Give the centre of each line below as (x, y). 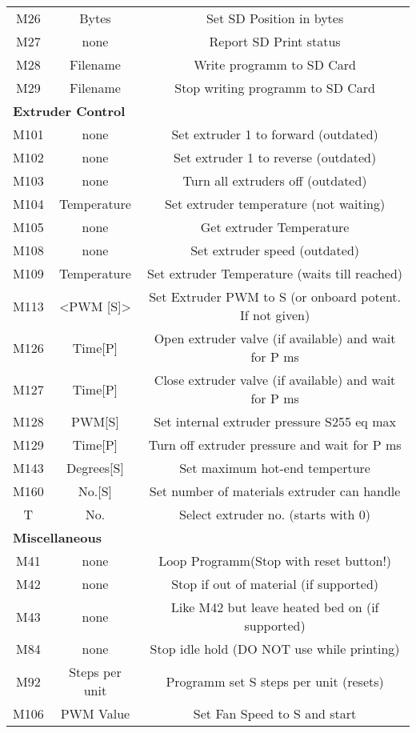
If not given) (275, 315)
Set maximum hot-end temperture (275, 468)
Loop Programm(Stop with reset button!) (275, 561)
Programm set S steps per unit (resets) (275, 681)
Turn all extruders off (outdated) (275, 180)
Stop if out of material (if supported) (275, 584)
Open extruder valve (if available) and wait (275, 338)
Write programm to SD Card (275, 64)
